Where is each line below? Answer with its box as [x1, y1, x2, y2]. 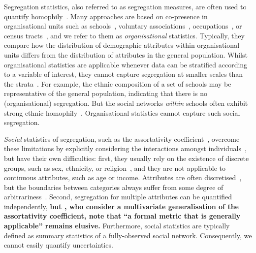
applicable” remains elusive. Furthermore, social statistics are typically [4, 221, 230, 231]
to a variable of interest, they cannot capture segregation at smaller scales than [4, 69, 243, 79]
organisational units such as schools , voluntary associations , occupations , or [4, 21, 242, 31]
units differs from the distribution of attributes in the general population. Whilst [4, 49, 248, 60]
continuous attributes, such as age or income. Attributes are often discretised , [4, 172, 242, 183]
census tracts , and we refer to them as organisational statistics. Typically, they [4, 30, 245, 40]
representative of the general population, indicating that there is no [4, 88, 207, 98]
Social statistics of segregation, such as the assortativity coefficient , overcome [4, 133, 240, 144]
